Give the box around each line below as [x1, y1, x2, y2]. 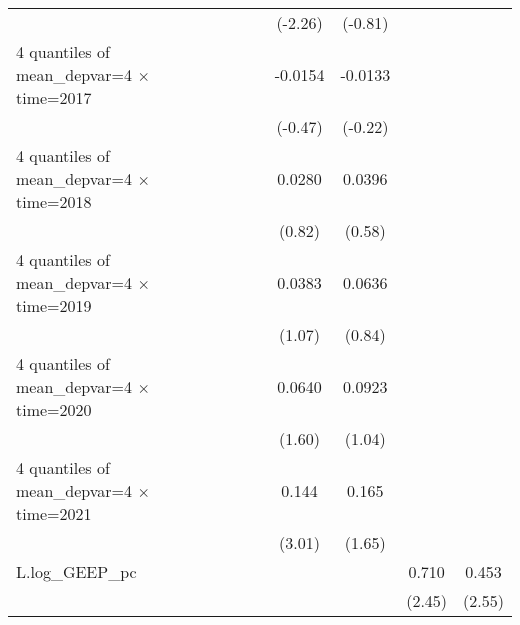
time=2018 [16, 190, 92, 213]
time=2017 [16, 86, 92, 109]
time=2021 [16, 502, 92, 525]
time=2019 [16, 294, 92, 317]
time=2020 [16, 398, 92, 421]
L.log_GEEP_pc [16, 560, 137, 583]
